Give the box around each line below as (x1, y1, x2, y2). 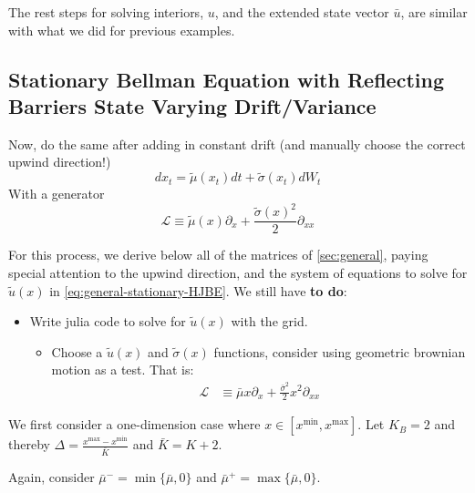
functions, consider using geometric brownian (213, 342, 466, 361)
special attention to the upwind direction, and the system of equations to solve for (8, 262, 468, 282)
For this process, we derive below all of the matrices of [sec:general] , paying (8, 245, 429, 264)
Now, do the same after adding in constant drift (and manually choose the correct (8, 134, 466, 153)
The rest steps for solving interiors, (8, 3, 204, 21)
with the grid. (231, 312, 308, 331)
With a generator (8, 184, 105, 203)
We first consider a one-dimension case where (8, 415, 261, 434)
